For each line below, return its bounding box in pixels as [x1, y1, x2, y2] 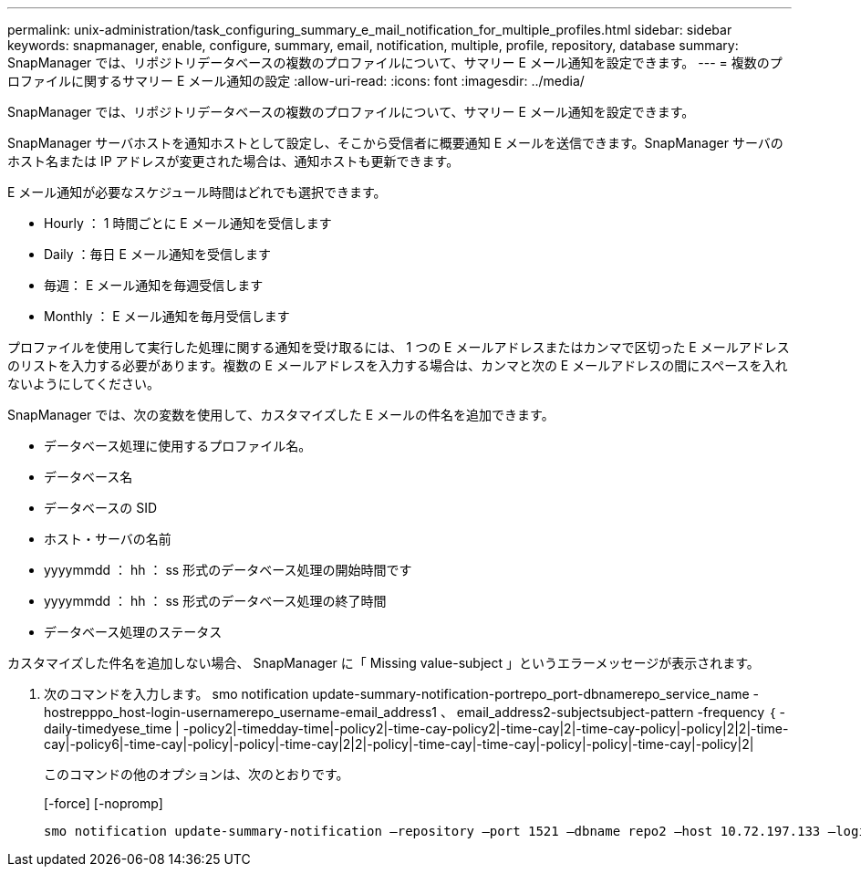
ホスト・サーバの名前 [44, 531, 171, 546]
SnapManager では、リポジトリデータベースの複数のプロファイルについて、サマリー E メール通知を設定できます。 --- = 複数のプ [7, 55, 783, 70]
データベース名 [44, 469, 133, 484]
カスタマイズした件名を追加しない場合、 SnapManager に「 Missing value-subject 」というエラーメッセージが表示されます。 [7, 655, 760, 671]
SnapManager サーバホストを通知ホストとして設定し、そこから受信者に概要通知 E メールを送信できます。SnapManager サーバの [7, 135, 783, 151]
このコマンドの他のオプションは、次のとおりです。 [44, 766, 349, 782]
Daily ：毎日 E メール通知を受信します [44, 246, 271, 262]
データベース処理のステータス [44, 624, 223, 640]
